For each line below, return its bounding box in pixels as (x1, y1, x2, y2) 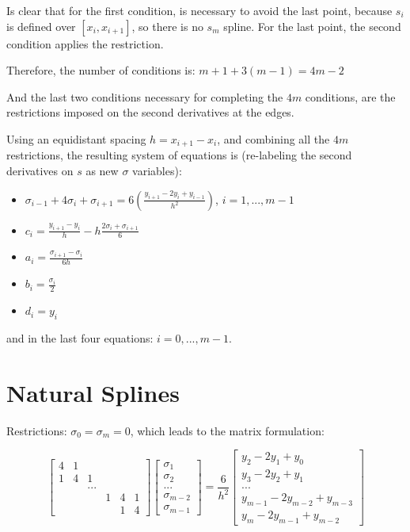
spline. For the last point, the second (223, 17, 401, 34)
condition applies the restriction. (6, 35, 164, 52)
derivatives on (6, 163, 74, 179)
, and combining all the (217, 130, 330, 147)
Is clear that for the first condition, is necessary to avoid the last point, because (6, 2, 393, 18)
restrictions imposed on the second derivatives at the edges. (6, 104, 294, 121)
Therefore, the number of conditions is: (6, 62, 196, 78)
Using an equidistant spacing (6, 130, 146, 147)
